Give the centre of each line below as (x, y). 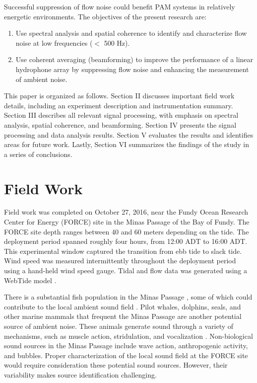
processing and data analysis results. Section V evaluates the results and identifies (129, 134)
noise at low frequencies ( (54, 42)
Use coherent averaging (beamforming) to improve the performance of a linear (134, 59)
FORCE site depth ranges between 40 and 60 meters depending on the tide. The (127, 231)
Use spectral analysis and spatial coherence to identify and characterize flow (131, 33)
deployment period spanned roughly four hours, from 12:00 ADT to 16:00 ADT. (126, 241)
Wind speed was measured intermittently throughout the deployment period (120, 261)
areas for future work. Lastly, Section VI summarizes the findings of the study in (127, 144)
